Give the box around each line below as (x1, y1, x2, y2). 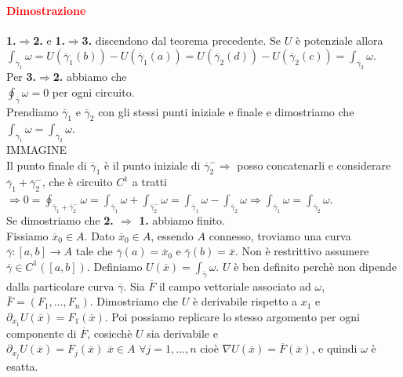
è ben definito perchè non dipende (234, 258, 397, 274)
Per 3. (6, 68, 37, 85)
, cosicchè (87, 324, 133, 341)
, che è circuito (42, 174, 113, 190)
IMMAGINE (6, 141, 67, 158)
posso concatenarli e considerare (237, 156, 391, 173)
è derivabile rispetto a (192, 293, 298, 309)
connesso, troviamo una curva (209, 227, 351, 243)
